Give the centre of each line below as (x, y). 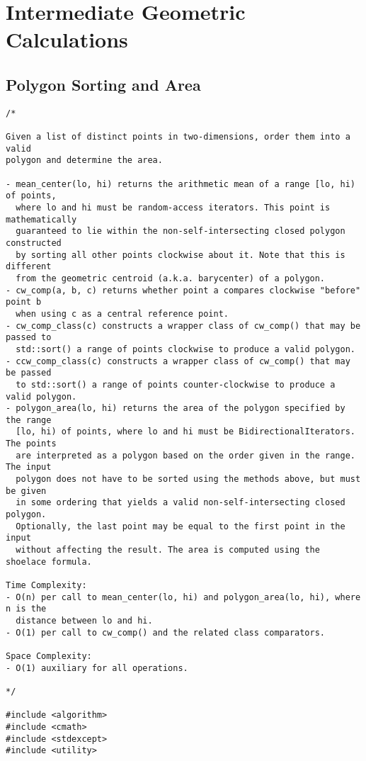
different (29, 267)
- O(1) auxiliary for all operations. (97, 668)
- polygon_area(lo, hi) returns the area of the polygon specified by (176, 408)
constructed (34, 243)
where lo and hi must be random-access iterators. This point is (173, 208)
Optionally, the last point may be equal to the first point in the (181, 526)
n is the (26, 609)
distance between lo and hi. (84, 620)
